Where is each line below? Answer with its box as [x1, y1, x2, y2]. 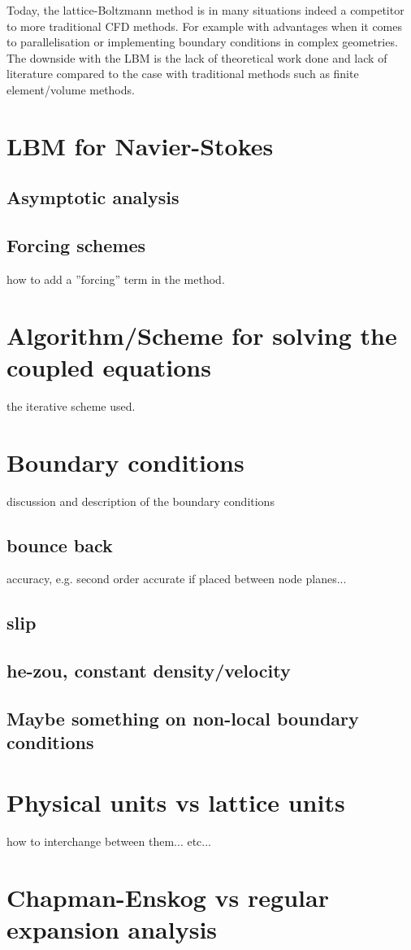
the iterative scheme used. [6, 397, 136, 414]
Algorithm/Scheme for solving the [6, 318, 397, 351]
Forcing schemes [6, 233, 145, 258]
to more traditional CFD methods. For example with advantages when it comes [6, 17, 403, 34]
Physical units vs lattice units [6, 785, 345, 818]
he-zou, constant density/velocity [6, 658, 291, 683]
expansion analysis [6, 912, 218, 945]
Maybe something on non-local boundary [6, 705, 359, 730]
